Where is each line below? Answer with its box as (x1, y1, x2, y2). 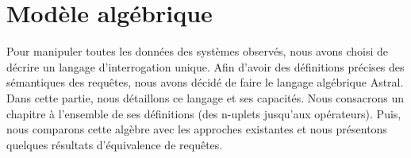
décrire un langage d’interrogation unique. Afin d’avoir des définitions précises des (6, 58, 405, 75)
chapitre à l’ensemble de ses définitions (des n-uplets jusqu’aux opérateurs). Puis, (6, 105, 401, 121)
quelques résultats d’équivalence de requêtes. (6, 136, 223, 152)
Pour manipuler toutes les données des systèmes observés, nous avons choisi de (6, 43, 389, 60)
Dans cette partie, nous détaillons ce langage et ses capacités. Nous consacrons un (6, 89, 405, 106)
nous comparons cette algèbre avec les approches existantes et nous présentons (6, 121, 387, 137)
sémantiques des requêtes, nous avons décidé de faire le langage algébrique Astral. (6, 74, 404, 91)
